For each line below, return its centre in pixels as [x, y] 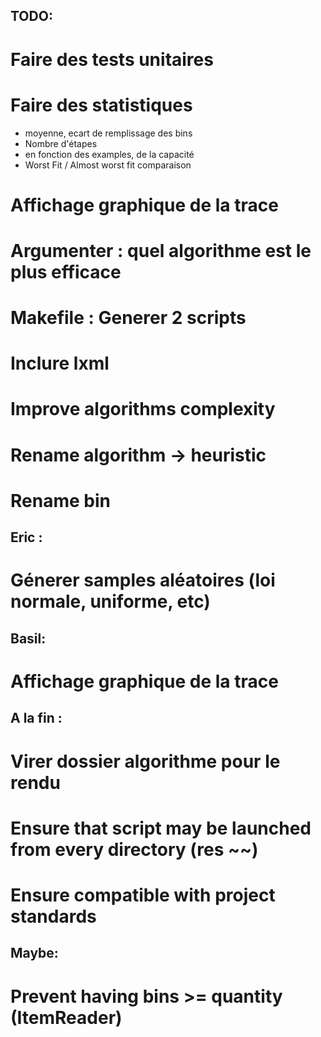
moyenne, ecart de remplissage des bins [108, 133]
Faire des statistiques [101, 105]
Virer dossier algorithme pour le [145, 761]
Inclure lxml [60, 363]
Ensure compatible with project [143, 895]
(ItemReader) [66, 1017]
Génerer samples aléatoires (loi [143, 580]
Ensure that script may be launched [161, 828]
